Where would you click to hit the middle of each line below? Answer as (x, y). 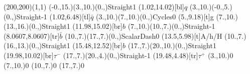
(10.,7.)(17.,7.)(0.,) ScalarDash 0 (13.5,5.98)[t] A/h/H (143, 36)
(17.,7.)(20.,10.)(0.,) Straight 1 (172, 45)
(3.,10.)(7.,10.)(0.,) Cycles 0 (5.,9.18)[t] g (155, 16)
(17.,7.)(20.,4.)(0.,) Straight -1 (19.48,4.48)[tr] (131, 55)
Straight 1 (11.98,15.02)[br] (82, 26)
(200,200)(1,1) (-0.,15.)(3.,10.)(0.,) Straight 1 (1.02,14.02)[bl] (94, 6)
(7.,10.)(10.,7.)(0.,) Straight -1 (171, 26)
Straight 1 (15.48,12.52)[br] (82, 45)
